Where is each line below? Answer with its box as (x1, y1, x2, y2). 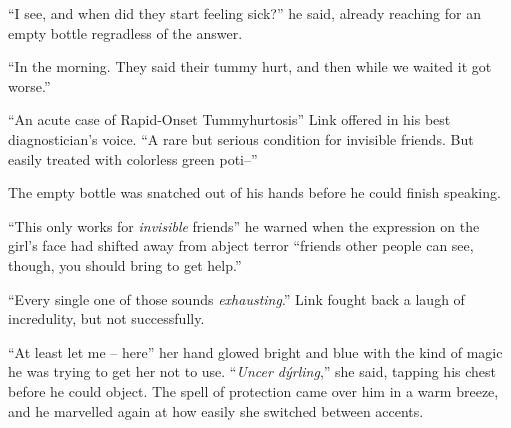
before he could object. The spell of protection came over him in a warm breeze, (8, 380, 499, 401)
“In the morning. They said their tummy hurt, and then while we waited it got (8, 56, 492, 77)
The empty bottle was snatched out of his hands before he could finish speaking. (8, 182, 501, 203)
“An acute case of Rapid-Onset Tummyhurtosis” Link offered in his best (8, 109, 451, 130)
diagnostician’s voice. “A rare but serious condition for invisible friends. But (8, 128, 474, 149)
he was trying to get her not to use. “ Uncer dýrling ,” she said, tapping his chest (8, 361, 496, 382)
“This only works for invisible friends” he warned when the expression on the (8, 215, 480, 236)
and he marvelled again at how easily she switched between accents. (8, 400, 424, 421)
